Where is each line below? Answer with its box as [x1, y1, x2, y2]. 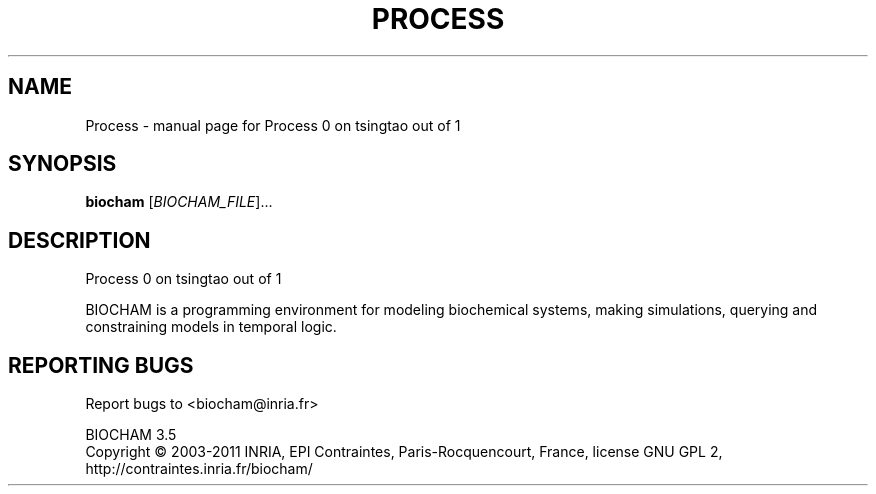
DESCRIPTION [8, 227, 151, 253]
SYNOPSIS [8, 151, 117, 177]
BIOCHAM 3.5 [85, 426, 177, 444]
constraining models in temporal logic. [85, 318, 337, 336]
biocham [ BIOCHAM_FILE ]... [85, 193, 273, 211]
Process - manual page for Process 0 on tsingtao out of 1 [85, 116, 461, 134]
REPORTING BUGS [8, 352, 194, 378]
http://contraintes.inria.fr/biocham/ [85, 460, 313, 478]
